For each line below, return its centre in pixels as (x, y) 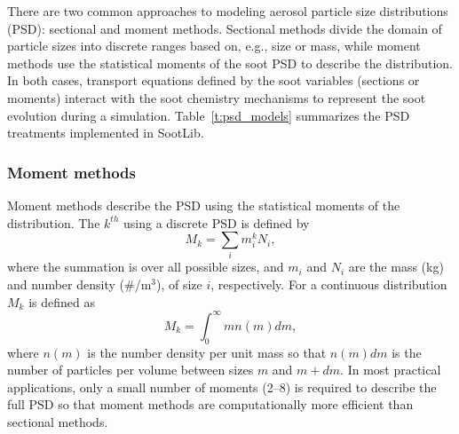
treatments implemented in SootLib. (106, 133)
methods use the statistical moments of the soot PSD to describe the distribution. (230, 63)
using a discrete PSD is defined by (216, 222)
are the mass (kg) (396, 267)
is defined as (62, 301)
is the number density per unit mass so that (207, 352)
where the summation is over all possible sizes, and (146, 267)
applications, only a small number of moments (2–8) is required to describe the (222, 387)
